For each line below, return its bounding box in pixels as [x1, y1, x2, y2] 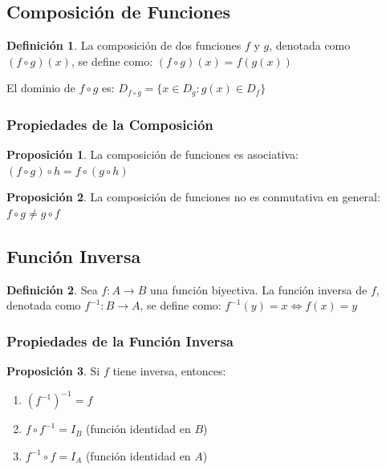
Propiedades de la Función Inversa [6, 330, 234, 350]
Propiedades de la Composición [6, 114, 213, 134]
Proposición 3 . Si [6, 363, 100, 379]
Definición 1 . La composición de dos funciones [6, 37, 242, 54]
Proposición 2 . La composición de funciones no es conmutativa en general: [6, 188, 380, 205]
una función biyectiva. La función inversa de [149, 281, 368, 298]
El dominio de [6, 79, 75, 96]
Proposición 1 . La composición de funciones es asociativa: [6, 146, 299, 163]
